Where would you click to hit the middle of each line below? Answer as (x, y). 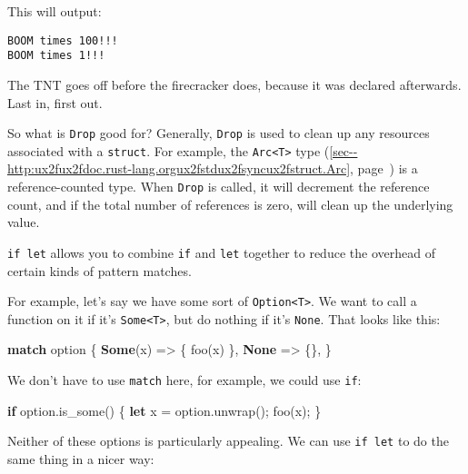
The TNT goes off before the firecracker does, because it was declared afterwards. (234, 84)
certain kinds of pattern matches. (100, 270)
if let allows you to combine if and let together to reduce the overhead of (221, 252)
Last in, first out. (55, 102)
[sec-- (344, 150)
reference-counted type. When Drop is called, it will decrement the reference (219, 186)
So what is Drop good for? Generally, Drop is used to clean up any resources (219, 133)
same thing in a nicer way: (81, 458)
